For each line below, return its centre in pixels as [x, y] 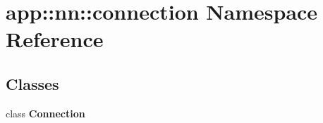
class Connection [45, 113]
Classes [32, 83]
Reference [55, 39]
